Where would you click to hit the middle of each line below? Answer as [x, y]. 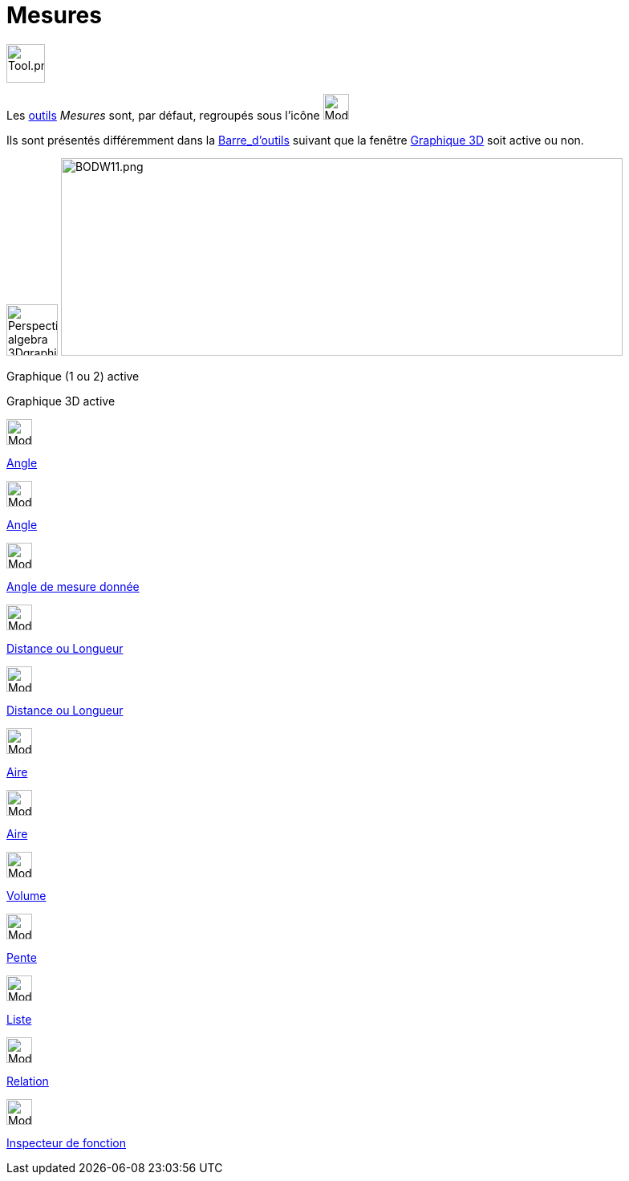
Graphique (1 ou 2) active [73, 376]
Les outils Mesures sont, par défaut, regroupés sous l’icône [163, 115]
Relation [28, 1081]
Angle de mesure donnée [73, 586]
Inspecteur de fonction [66, 1142]
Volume [26, 895]
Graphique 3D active [61, 401]
